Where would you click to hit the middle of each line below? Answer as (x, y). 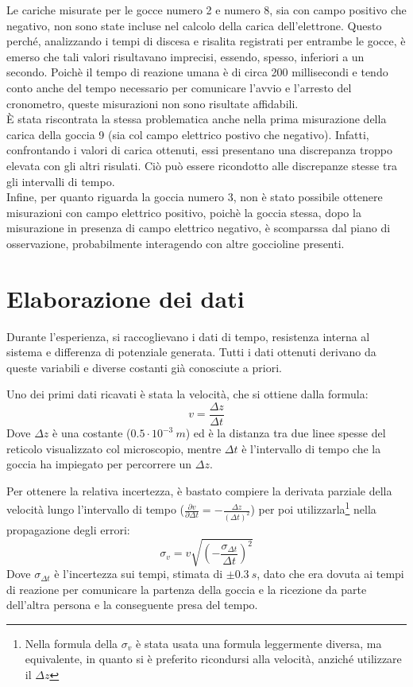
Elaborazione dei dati (125, 298)
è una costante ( (92, 433)
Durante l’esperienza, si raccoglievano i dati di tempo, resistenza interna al (188, 336)
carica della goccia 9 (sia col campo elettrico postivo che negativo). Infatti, (188, 134)
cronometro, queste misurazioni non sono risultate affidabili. (152, 103)
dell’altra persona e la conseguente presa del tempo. (132, 605)
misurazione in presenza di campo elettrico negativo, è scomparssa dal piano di (199, 228)
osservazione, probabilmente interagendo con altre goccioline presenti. (176, 243)
